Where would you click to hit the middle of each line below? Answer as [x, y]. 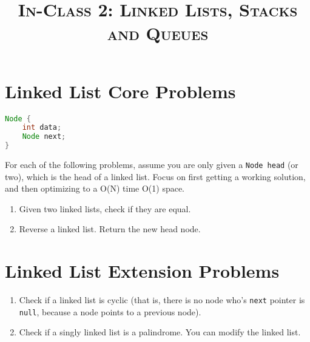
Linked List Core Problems [120, 91]
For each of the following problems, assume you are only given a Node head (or [152, 164]
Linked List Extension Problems [142, 271]
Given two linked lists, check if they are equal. [105, 208]
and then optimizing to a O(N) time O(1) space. [95, 188]
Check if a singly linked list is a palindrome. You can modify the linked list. [160, 332]
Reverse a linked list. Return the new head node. [110, 229]
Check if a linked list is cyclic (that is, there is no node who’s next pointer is [162, 300]
